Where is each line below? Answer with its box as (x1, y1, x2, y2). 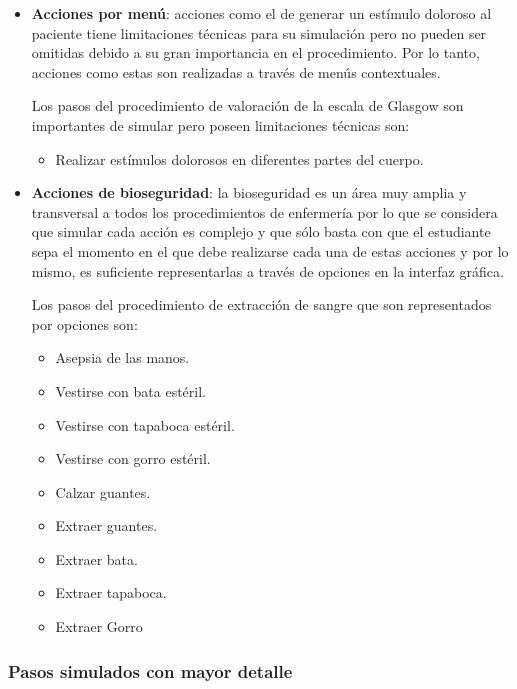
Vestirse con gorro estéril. (55, 448, 211, 469)
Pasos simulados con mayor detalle (8, 658, 293, 683)
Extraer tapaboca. (55, 582, 167, 603)
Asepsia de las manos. (55, 347, 190, 368)
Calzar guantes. (55, 481, 151, 502)
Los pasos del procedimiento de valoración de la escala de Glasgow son (31, 95, 464, 116)
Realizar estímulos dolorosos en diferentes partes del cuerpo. (55, 148, 424, 169)
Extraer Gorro (55, 616, 143, 637)
